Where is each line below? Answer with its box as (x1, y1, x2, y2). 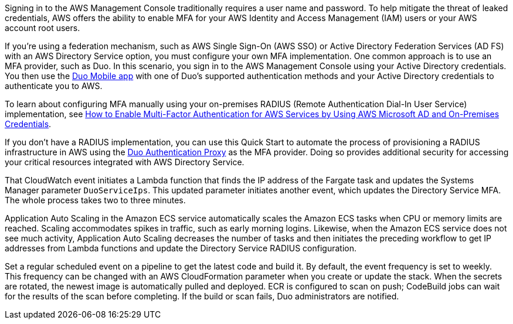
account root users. (5, 23, 80, 33)
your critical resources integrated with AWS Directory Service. (5, 157, 244, 167)
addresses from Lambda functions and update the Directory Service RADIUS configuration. (5, 243, 356, 253)
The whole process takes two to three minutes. (5, 195, 186, 205)
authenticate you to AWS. (5, 81, 103, 91)
